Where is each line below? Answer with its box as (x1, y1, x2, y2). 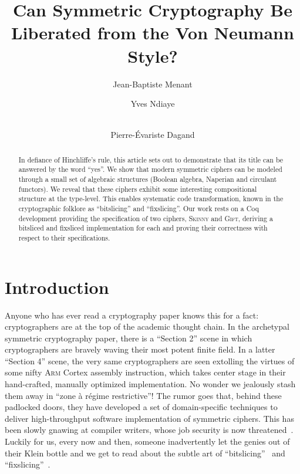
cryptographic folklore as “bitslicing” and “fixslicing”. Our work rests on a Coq (18, 203, 259, 213)
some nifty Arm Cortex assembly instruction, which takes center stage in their (5, 366, 286, 378)
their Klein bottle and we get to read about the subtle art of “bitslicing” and (5, 446, 285, 459)
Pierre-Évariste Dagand (110, 128, 195, 141)
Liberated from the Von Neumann (11, 21, 294, 45)
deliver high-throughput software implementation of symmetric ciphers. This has (5, 412, 294, 424)
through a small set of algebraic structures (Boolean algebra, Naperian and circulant (18, 174, 277, 184)
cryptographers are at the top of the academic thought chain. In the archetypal (5, 320, 289, 333)
